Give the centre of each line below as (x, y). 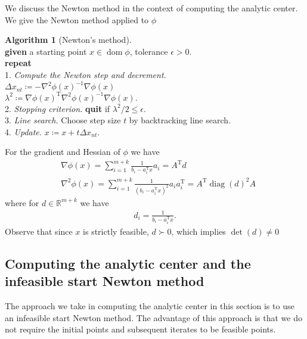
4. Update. (24, 131)
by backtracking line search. (180, 120)
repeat (18, 63)
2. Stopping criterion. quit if (58, 108)
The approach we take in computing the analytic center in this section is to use (150, 305)
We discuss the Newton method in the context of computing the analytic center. (151, 8)
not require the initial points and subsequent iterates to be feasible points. (140, 329)
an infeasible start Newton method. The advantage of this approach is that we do (153, 317)
